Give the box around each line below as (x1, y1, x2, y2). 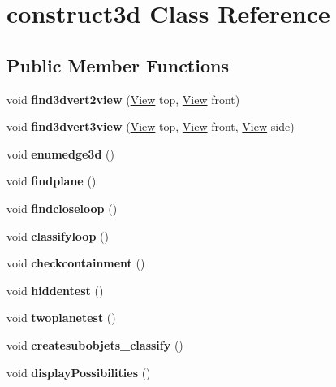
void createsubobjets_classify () (6, 336, 183, 353)
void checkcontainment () (6, 254, 145, 272)
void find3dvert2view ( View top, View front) (6, 90, 240, 107)
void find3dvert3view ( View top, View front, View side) (6, 118, 295, 135)
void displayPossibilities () (6, 363, 151, 380)
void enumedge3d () (6, 145, 114, 162)
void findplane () (6, 172, 97, 189)
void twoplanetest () (6, 309, 116, 326)
